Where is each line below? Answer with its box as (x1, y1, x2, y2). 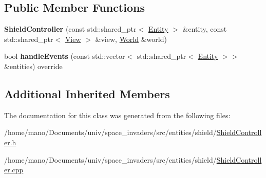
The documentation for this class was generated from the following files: (4, 109, 231, 120)
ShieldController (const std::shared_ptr (4, 24, 137, 34)
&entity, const (182, 24, 227, 34)
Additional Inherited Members (4, 85, 170, 101)
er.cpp (4, 164, 24, 175)
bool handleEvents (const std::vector (4, 51, 125, 61)
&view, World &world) (95, 33, 167, 44)
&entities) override (4, 60, 63, 71)
